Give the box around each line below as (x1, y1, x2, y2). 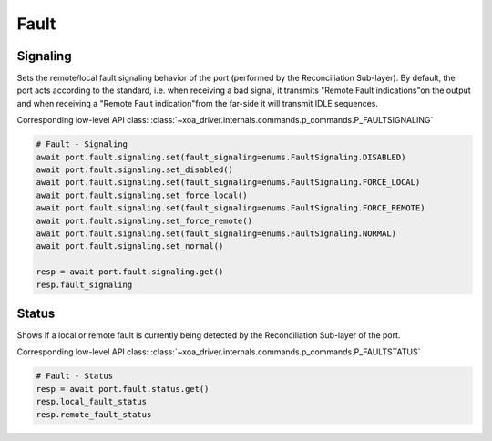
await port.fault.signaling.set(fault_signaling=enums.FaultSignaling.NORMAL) (36, 228, 396, 239)
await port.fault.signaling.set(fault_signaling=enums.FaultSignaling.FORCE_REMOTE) (36, 203, 425, 213)
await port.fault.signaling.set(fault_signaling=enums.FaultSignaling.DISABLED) (36, 151, 406, 162)
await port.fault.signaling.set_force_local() (36, 190, 248, 200)
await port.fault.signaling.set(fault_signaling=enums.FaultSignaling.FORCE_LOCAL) (36, 178, 421, 188)
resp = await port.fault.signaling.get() (36, 267, 224, 277)
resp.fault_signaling (36, 279, 133, 290)
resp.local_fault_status (36, 396, 148, 407)
